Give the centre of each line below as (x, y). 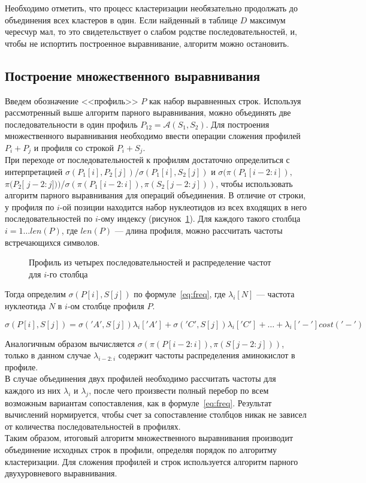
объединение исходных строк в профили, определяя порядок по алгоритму (141, 450)
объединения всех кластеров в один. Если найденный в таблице (121, 19)
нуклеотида (25, 305)
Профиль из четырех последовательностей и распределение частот (150, 262)
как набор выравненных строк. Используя (225, 100)
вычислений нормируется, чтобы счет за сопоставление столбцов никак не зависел (156, 414)
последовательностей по (49, 218)
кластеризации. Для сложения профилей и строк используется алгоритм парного (152, 461)
